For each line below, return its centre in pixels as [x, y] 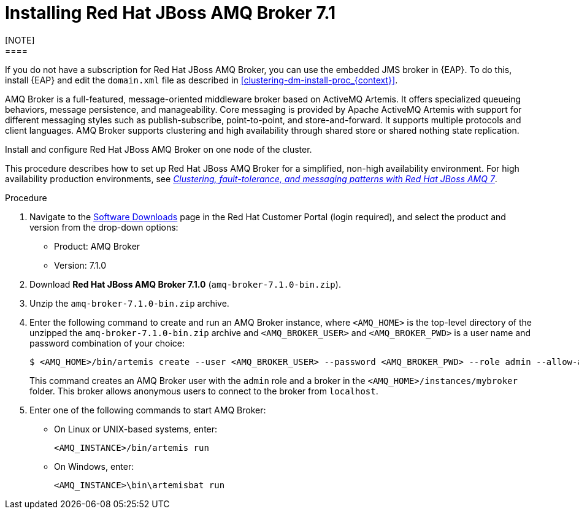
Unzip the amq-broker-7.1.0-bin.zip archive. [129, 303]
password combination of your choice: [107, 343]
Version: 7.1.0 [80, 265]
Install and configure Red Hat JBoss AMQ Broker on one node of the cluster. [159, 149]
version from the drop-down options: [104, 227]
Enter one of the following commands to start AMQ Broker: [148, 410]
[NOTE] [20, 40]
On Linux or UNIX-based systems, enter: [136, 429]
